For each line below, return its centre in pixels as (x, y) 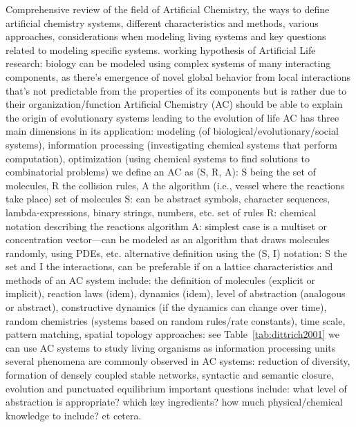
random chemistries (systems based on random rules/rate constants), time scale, (176, 320)
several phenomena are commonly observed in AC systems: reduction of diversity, (178, 361)
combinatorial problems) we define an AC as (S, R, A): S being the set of (161, 172)
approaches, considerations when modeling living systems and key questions (166, 36)
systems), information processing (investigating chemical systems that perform (171, 144)
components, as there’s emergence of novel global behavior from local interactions (178, 76)
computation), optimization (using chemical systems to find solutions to (158, 158)
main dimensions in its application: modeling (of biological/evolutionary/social (172, 131)
